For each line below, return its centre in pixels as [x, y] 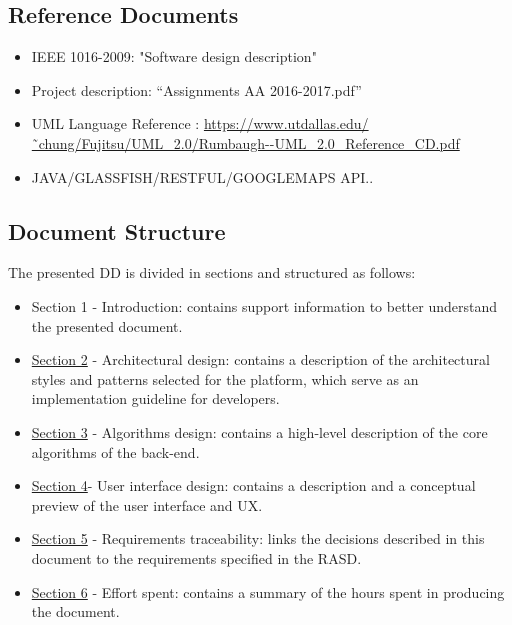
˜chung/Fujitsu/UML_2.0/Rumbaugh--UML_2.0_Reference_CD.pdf [245, 142]
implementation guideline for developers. [155, 398]
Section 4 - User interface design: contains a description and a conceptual [253, 485]
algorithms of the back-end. [115, 451]
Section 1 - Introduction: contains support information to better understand [264, 305]
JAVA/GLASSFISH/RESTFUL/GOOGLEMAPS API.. [202, 176]
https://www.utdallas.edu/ [286, 123]
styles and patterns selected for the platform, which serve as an [225, 378]
